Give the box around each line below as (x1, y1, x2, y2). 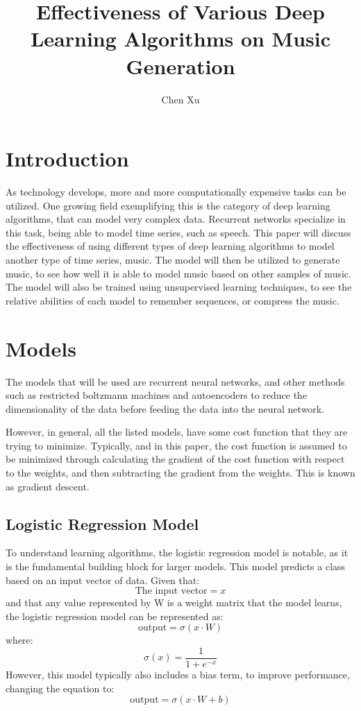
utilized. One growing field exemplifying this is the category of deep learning (6, 198, 330, 212)
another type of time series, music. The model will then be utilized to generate (6, 252, 340, 266)
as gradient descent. (6, 479, 90, 493)
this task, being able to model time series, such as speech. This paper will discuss (6, 225, 351, 239)
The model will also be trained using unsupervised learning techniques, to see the (6, 280, 352, 294)
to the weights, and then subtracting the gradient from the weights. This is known (6, 465, 355, 480)
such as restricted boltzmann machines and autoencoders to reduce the (6, 388, 308, 402)
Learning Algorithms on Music (30, 24, 331, 53)
